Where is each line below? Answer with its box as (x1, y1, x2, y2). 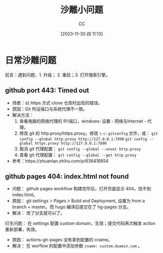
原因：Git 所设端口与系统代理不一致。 (12, 106, 88, 112)
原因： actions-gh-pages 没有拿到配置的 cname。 (12, 237, 113, 243)
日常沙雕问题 (5, 54, 57, 66)
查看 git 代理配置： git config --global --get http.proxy (19, 152, 137, 158)
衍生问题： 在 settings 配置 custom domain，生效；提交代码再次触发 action (5, 220, 156, 226)
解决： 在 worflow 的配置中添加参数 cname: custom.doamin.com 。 (12, 243, 143, 249)
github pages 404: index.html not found (5, 172, 129, 181)
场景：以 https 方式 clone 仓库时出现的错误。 (12, 100, 103, 106)
